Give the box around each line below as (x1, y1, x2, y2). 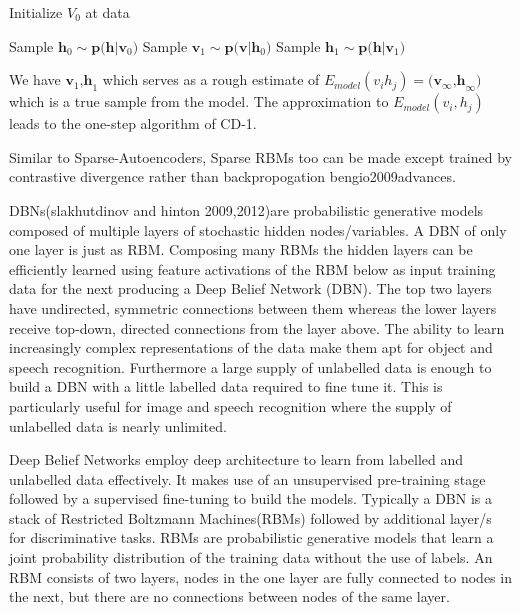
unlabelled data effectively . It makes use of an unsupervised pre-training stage (9, 468, 486, 489)
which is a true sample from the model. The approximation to (9, 91, 389, 112)
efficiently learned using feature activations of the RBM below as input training (9, 258, 496, 279)
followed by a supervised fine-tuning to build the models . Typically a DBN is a (9, 488, 492, 509)
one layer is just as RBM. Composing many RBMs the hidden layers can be (9, 239, 473, 260)
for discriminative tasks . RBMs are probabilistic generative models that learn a (9, 527, 494, 548)
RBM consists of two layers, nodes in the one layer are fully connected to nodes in (9, 566, 512, 587)
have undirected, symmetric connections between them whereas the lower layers (9, 297, 497, 318)
